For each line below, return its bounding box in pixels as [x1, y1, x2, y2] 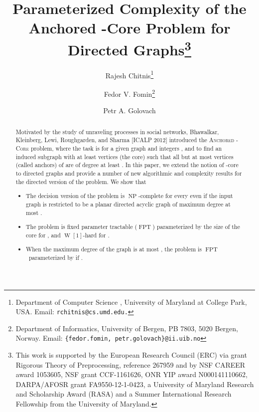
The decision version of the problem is [26, 192, 125, 200]
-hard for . [83, 230, 110, 239]
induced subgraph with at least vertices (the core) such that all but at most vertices [15, 152, 234, 161]
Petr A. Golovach [103, 105, 156, 116]
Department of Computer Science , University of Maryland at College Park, [15, 296, 247, 307]
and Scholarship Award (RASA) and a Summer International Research [15, 389, 232, 399]
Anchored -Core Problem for [28, 17, 231, 38]
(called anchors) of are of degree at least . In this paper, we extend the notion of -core [15, 161, 239, 169]
